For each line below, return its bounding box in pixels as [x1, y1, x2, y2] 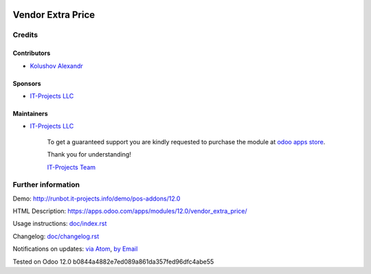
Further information [12, 180, 80, 190]
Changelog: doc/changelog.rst [12, 232, 100, 240]
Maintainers [12, 109, 48, 117]
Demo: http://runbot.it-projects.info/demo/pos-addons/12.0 [12, 194, 181, 203]
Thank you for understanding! [47, 150, 132, 159]
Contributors [12, 49, 51, 58]
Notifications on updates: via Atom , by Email [12, 244, 138, 253]
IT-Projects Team [47, 163, 96, 171]
